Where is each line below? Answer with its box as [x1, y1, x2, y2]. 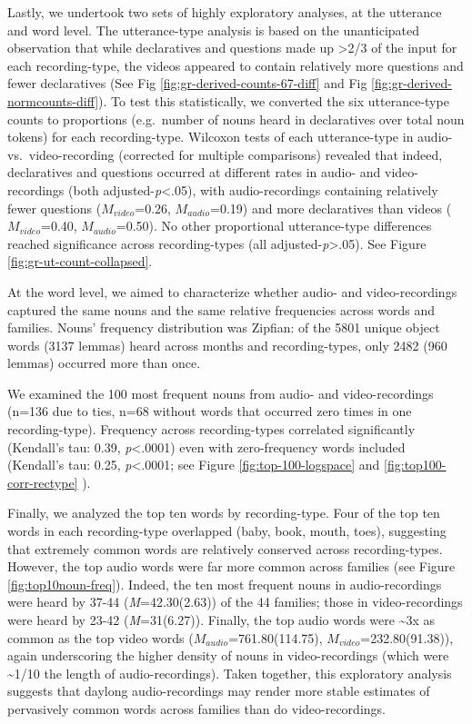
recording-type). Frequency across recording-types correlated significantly [7, 420, 416, 439]
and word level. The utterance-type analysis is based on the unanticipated [7, 20, 420, 39]
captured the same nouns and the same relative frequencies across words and [7, 300, 436, 319]
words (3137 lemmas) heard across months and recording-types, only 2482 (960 [7, 335, 447, 354]
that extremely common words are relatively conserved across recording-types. [7, 539, 443, 558]
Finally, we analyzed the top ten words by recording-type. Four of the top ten [7, 503, 440, 522]
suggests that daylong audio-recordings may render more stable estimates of [7, 681, 430, 700]
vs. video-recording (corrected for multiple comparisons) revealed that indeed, [7, 144, 443, 164]
